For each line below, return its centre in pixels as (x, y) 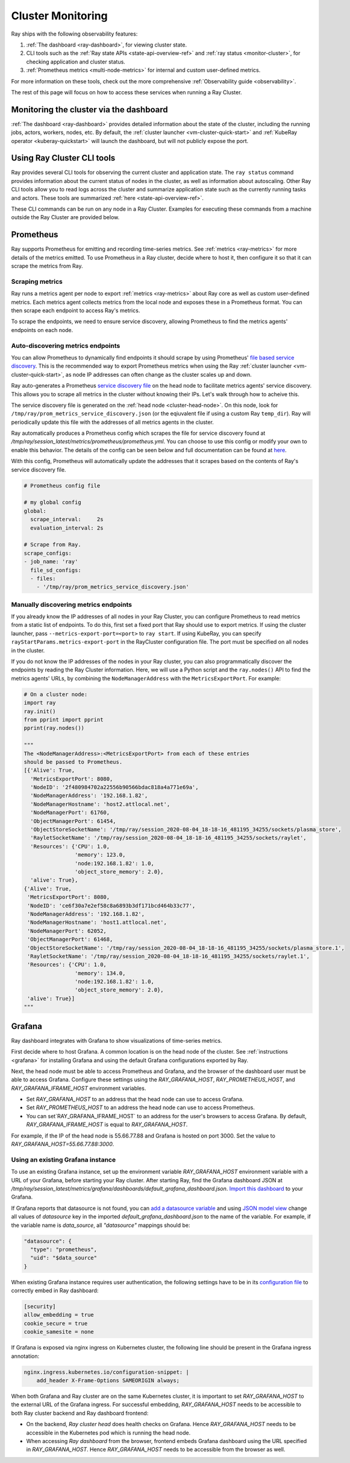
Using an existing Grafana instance (64, 1159)
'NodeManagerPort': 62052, (67, 931)
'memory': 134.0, (100, 973)
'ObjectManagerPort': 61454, (73, 821)
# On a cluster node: (56, 694)
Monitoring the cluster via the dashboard (89, 110)
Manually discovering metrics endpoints (72, 604)
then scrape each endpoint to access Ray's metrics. (76, 310)
